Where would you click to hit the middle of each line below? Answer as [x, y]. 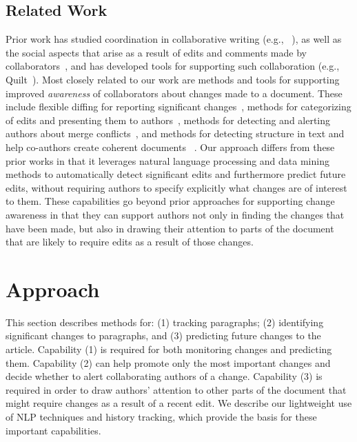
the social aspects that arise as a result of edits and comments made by [156, 52]
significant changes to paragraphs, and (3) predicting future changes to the [163, 335]
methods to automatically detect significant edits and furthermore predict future [176, 174]
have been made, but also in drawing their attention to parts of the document [170, 228]
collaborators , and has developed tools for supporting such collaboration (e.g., [173, 66]
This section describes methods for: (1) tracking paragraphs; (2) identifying [165, 322]
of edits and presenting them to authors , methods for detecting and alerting [168, 120]
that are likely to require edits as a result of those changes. [130, 242]
